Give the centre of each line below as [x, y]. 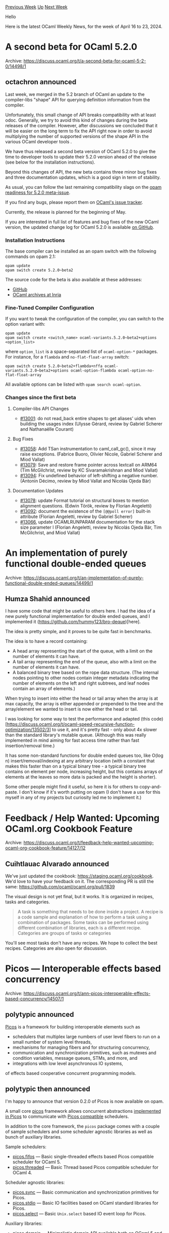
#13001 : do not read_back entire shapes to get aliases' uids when [88, 418]
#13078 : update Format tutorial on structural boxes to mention [84, 500]
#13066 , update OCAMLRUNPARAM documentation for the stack [87, 522]
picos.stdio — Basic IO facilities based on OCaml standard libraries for [86, 1203]
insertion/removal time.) [30, 746]
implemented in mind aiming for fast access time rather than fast [72, 740]
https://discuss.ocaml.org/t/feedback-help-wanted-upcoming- [89, 843]
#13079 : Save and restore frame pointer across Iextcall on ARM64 [89, 465]
